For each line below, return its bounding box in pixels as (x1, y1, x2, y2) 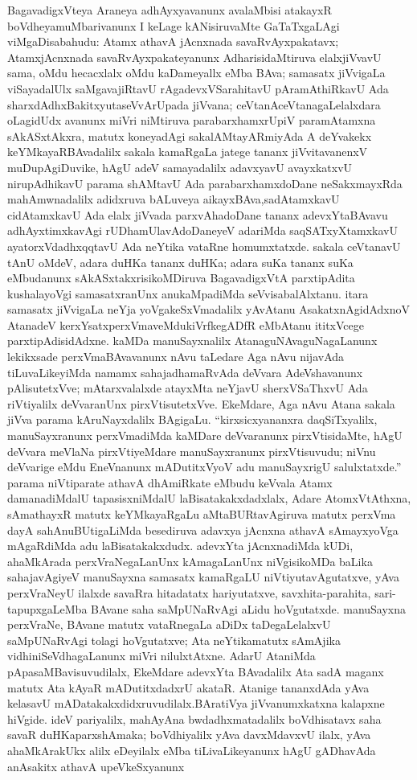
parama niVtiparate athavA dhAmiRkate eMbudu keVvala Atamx (7, 474, 333, 491)
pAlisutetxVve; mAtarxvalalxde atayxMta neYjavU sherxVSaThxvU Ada (7, 380, 368, 396)
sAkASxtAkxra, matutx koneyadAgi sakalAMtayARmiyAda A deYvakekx (7, 127, 372, 144)
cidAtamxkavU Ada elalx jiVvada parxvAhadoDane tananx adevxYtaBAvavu (7, 206, 388, 223)
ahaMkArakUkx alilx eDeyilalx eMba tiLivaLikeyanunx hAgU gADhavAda (7, 741, 376, 758)
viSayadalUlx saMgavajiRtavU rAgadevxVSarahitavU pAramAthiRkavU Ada (7, 80, 389, 96)
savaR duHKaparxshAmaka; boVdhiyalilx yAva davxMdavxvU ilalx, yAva (7, 726, 371, 743)
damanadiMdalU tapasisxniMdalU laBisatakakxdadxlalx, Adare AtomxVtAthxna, (7, 490, 411, 507)
